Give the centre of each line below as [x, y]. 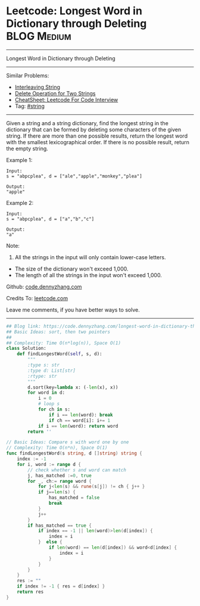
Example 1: [19, 160]
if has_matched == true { [60, 526]
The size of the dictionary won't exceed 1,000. [71, 269]
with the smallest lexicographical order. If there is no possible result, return [98, 142]
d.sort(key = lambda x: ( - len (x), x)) [73, 387]
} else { [50, 542]
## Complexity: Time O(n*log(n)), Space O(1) [63, 343]
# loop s [49, 404]
